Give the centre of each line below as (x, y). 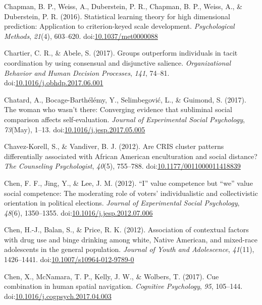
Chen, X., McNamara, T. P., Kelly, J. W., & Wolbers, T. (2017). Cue (112, 276)
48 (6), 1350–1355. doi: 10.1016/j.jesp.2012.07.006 (78, 212)
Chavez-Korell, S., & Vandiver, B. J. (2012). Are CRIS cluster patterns (114, 146)
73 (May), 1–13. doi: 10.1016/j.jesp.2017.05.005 (75, 129)
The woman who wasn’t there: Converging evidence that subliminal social (118, 109)
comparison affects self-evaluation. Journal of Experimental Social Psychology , (124, 119)
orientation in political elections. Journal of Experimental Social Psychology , (122, 203)
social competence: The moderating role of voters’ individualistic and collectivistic (131, 193)
